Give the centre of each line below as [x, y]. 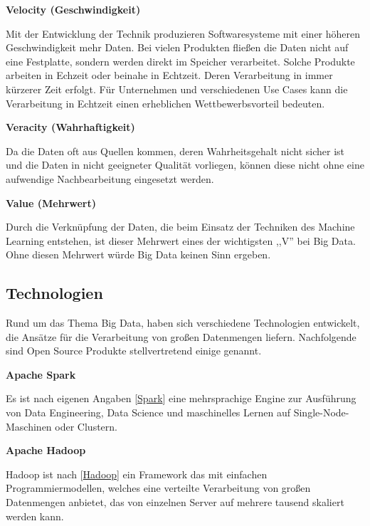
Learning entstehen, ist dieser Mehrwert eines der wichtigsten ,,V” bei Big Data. [181, 240]
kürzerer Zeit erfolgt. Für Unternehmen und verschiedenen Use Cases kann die [177, 89]
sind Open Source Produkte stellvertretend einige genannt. [134, 351]
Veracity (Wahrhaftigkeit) [70, 127]
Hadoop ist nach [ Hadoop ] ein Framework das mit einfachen [137, 474]
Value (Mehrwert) [51, 202]
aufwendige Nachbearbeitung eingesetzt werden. [110, 178]
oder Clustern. [86, 426]
